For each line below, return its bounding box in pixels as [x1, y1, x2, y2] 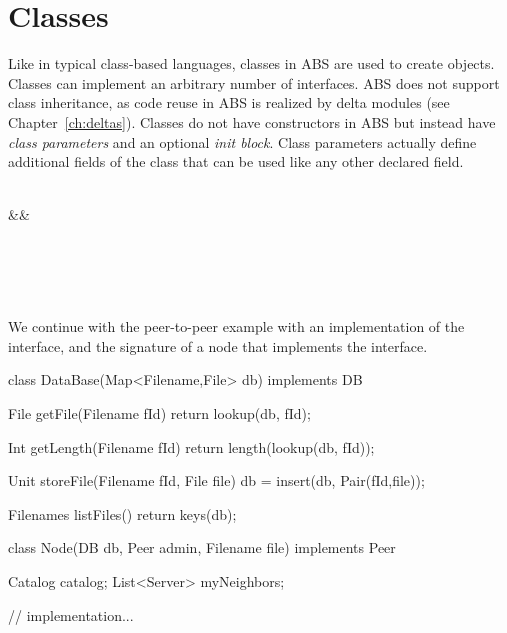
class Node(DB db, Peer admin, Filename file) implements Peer [8, 537, 396, 558]
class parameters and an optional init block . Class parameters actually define [8, 131, 477, 152]
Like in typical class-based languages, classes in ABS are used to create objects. [8, 53, 495, 74]
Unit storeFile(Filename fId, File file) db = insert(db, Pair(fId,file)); [8, 470, 425, 491]
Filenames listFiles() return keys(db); [8, 503, 237, 524]
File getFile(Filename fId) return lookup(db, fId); [8, 403, 311, 424]
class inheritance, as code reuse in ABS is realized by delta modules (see [8, 92, 450, 113]
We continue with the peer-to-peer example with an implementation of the [8, 316, 465, 337]
